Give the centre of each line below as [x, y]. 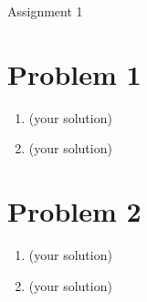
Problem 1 [74, 73]
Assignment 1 [45, 11]
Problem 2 [74, 211]
